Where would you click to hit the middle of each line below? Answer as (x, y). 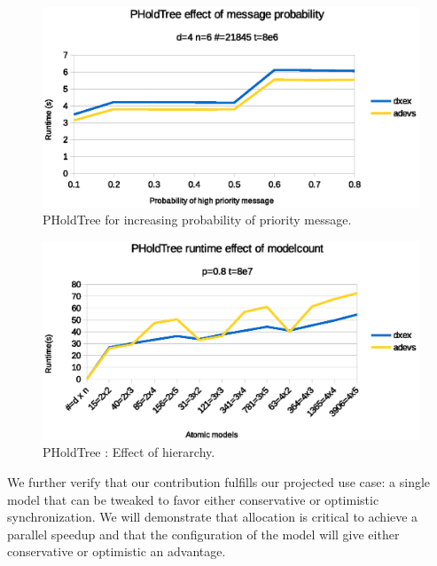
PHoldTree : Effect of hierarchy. (129, 452)
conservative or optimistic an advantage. (117, 551)
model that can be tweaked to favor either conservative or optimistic (193, 499)
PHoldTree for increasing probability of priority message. (197, 220)
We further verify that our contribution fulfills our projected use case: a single (219, 482)
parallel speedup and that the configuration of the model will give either (203, 534)
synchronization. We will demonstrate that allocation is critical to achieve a (213, 517)
